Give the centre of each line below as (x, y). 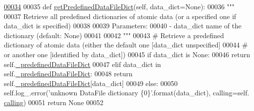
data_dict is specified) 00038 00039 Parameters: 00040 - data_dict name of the (123, 26)
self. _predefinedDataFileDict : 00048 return (68, 74)
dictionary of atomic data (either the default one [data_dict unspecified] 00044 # (126, 45)
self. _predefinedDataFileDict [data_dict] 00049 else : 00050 (91, 83)
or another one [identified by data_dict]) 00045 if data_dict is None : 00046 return (127, 54)
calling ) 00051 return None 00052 (54, 102)
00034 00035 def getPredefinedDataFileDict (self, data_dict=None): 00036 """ (119, 6)
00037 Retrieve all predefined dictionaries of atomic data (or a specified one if (120, 16)
